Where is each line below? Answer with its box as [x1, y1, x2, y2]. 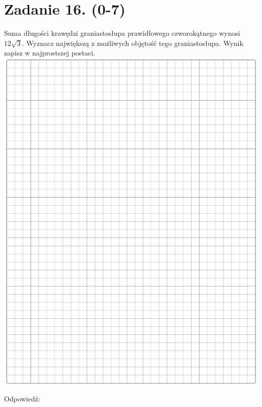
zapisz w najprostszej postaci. [4, 47, 95, 58]
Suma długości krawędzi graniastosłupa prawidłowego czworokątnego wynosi [4, 28, 240, 38]
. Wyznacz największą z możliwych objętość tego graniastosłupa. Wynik [22, 37, 243, 48]
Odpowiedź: [4, 393, 40, 404]
